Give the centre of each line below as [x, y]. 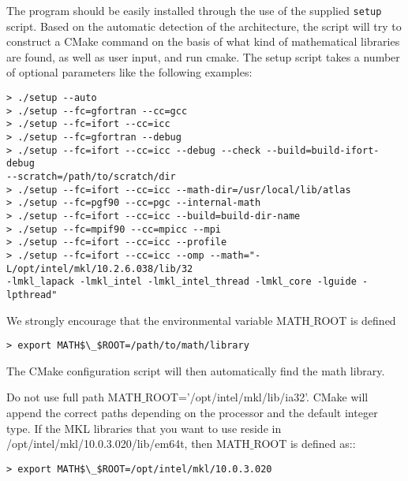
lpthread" [32, 295]
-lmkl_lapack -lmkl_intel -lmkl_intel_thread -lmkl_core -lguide [182, 282]
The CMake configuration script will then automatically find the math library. [196, 370]
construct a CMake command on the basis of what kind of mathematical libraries [203, 41]
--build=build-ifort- [323, 150]
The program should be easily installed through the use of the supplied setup [194, 10]
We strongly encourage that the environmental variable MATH [158, 320]
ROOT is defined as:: [305, 444]
